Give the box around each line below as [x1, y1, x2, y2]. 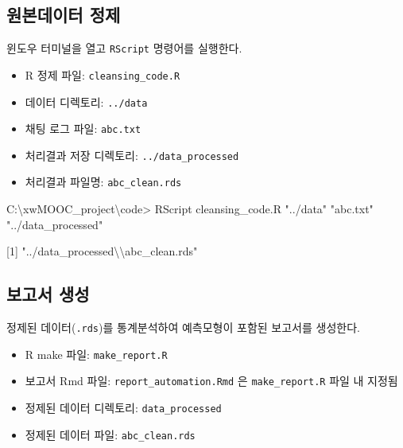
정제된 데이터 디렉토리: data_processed [25, 399, 222, 416]
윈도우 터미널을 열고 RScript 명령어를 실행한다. [6, 40, 242, 56]
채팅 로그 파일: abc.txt [25, 120, 141, 137]
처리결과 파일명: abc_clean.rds [25, 173, 182, 190]
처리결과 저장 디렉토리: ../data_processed [25, 146, 239, 163]
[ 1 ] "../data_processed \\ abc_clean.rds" [6, 243, 198, 259]
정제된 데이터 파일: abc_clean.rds [25, 426, 196, 442]
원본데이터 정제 [6, 2, 121, 27]
